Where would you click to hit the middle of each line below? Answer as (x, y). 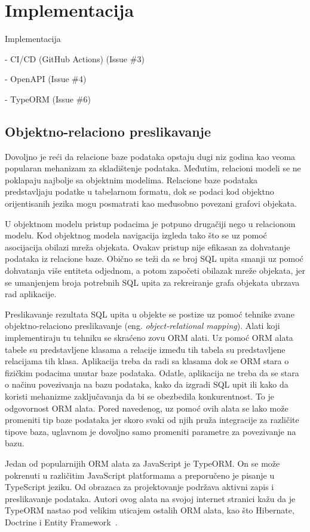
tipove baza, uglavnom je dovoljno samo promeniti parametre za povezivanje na (151, 431)
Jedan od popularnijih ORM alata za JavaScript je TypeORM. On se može (142, 463)
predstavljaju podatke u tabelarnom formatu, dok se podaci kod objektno (139, 191)
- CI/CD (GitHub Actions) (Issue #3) (75, 58)
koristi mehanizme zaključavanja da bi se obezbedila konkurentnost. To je (140, 396)
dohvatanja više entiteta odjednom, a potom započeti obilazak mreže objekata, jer (155, 270)
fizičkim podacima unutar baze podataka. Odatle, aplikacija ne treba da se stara (152, 372)
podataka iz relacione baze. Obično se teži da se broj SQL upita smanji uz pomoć (154, 259)
